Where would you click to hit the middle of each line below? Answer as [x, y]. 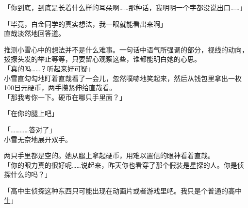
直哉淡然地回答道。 [34, 33]
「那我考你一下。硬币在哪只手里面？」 [65, 97]
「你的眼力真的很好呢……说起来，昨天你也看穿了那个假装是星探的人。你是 [121, 165]
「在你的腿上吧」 [31, 113]
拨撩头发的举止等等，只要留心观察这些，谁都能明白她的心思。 [102, 59]
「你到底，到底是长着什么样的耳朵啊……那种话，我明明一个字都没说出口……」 [125, 7]
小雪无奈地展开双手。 [38, 139]
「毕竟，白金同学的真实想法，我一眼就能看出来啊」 [85, 24]
